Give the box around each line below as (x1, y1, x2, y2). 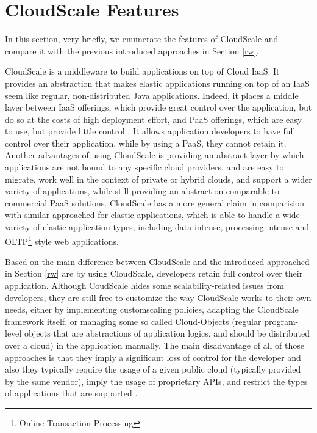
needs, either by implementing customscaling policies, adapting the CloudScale (5, 303, 299, 316)
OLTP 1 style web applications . (5, 233, 119, 247)
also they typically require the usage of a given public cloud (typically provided (5, 363, 301, 376)
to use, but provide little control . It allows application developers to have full (5, 125, 296, 137)
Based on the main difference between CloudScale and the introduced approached (5, 255, 310, 267)
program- (264, 315, 299, 327)
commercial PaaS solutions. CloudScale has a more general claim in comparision (5, 196, 305, 209)
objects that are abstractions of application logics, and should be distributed (24, 327, 310, 340)
